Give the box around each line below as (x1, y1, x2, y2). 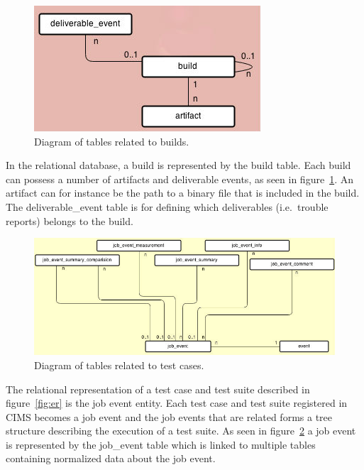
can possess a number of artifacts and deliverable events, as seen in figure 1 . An (6, 171, 353, 186)
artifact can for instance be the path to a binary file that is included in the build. (6, 185, 360, 200)
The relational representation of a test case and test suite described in (6, 381, 310, 396)
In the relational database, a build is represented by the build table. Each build (6, 158, 351, 173)
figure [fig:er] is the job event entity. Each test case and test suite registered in (6, 395, 348, 410)
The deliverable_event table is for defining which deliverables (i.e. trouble (6, 199, 329, 214)
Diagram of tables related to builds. (34, 133, 189, 148)
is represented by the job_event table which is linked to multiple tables (6, 437, 316, 452)
